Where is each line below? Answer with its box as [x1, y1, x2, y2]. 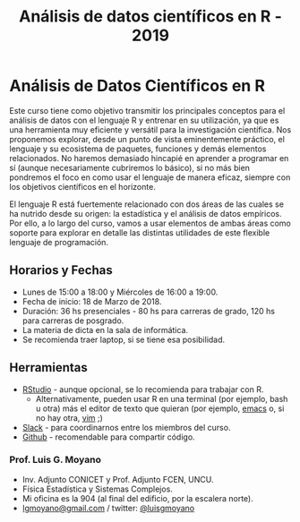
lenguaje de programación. [9, 236, 109, 247]
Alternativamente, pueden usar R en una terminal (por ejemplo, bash [35, 393, 288, 404]
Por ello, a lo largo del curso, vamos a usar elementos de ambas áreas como [9, 218, 291, 228]
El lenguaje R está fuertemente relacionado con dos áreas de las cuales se [9, 199, 285, 210]
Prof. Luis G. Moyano [9, 454, 101, 466]
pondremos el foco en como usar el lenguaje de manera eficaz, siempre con [9, 172, 291, 183]
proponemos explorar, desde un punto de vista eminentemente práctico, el [9, 133, 285, 144]
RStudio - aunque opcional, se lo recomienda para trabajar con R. [21, 383, 264, 395]
